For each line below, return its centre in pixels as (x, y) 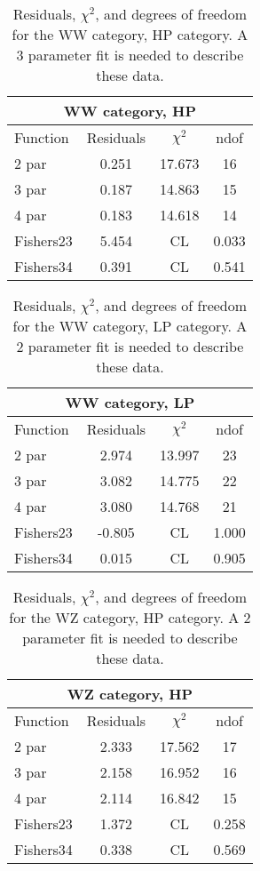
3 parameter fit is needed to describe (130, 55)
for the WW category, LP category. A (130, 326)
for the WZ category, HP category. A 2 (130, 617)
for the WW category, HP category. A (130, 34)
